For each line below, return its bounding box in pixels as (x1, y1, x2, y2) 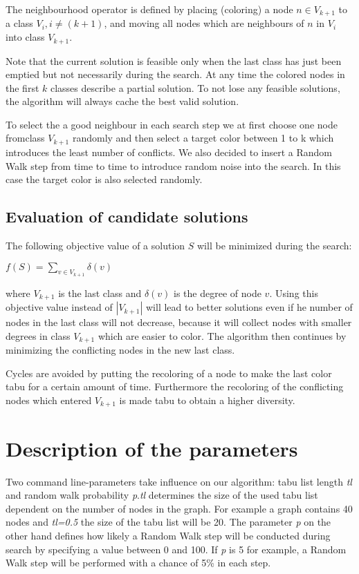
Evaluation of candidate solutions (6, 206, 248, 227)
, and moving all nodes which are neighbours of (104, 16, 304, 30)
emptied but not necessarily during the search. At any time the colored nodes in (6, 67, 345, 82)
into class (6, 30, 45, 44)
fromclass (6, 131, 45, 145)
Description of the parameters (6, 434, 298, 462)
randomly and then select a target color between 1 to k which (72, 131, 334, 145)
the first (6, 80, 39, 95)
